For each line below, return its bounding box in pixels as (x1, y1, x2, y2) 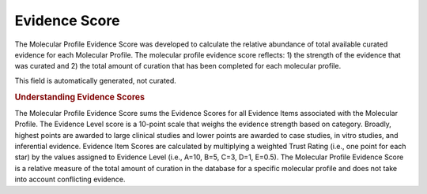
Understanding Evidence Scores (14, 91, 145, 103)
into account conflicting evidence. (14, 174, 126, 185)
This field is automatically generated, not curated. (14, 76, 177, 85)
